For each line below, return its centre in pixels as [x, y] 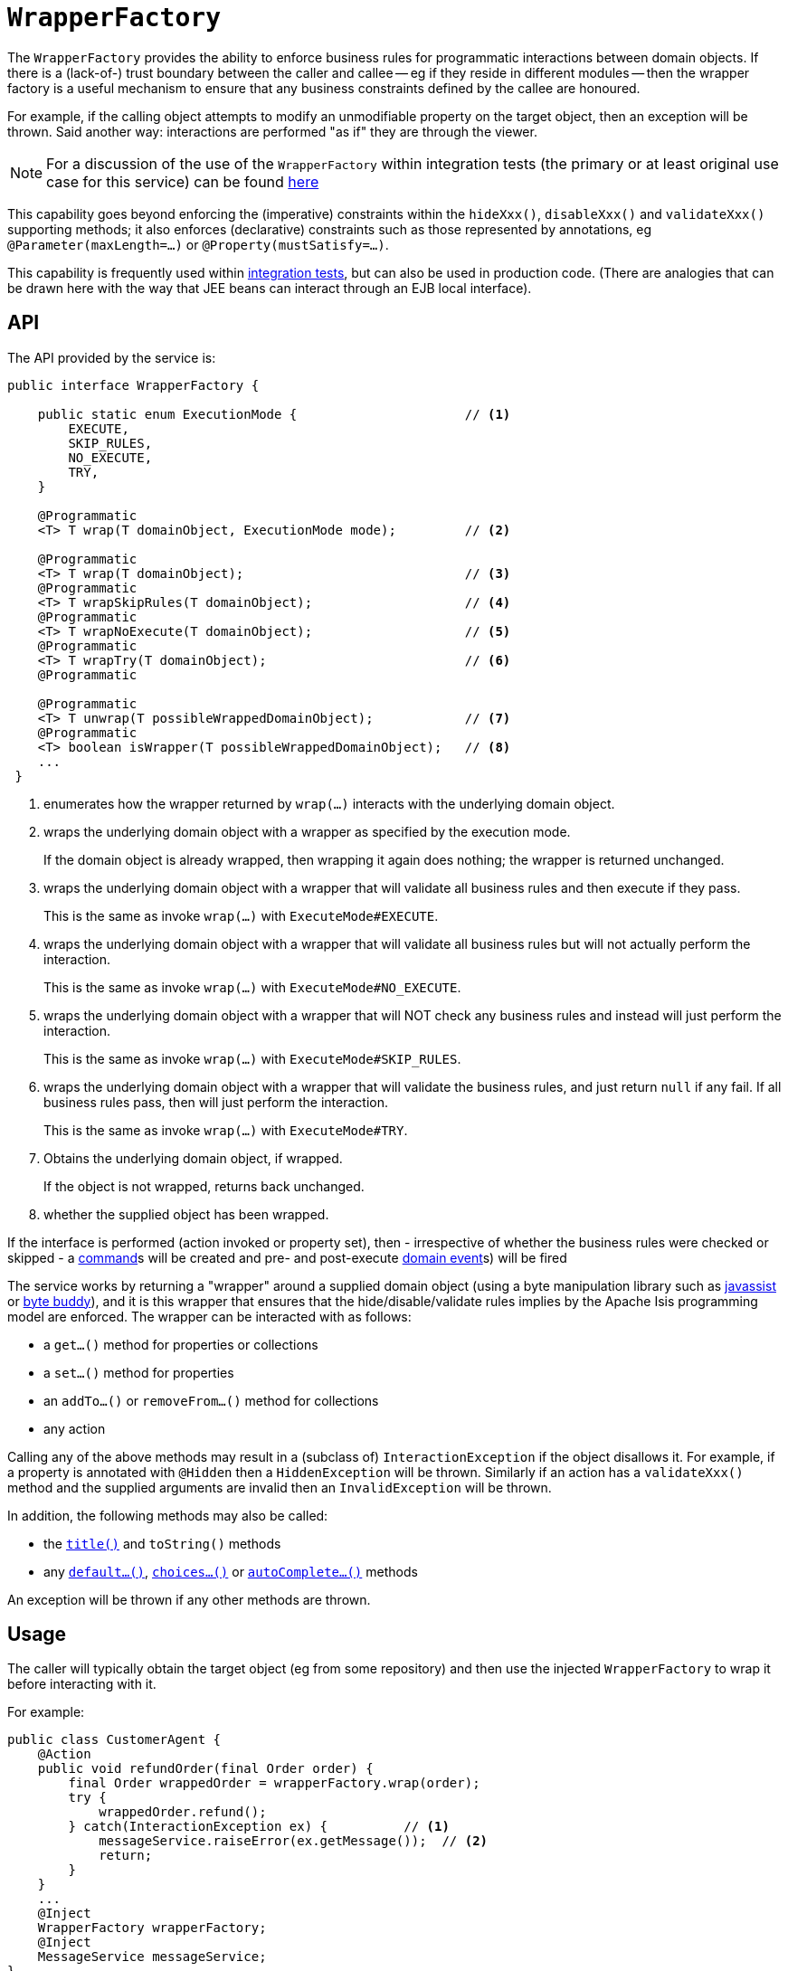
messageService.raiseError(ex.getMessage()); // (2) [294, 1841]
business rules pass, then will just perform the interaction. [216, 1102]
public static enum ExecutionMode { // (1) [274, 414]
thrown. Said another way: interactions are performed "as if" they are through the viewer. [272, 131]
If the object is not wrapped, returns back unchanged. [204, 1186]
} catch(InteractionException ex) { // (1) [259, 1827]
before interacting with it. [82, 1684]
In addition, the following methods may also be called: [168, 1515]
